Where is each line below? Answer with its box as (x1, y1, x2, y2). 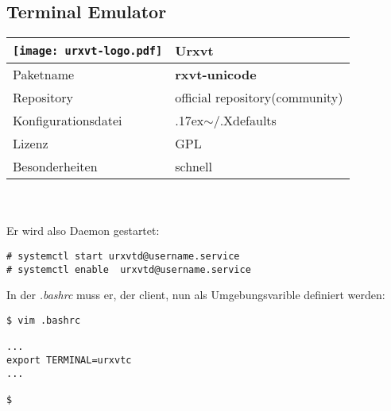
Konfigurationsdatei (13, 111, 122, 130)
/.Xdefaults (213, 111, 277, 130)
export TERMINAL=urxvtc (6, 354, 132, 366)
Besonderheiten (13, 157, 98, 176)
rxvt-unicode (175, 65, 257, 84)
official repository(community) (175, 88, 343, 107)
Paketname (13, 65, 75, 84)
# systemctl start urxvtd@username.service (6, 250, 240, 262)
